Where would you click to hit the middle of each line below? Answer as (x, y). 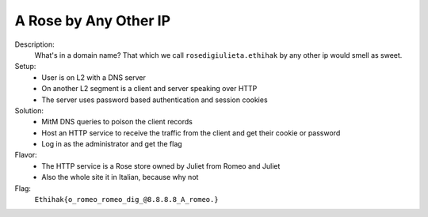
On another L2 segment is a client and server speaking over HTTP (149, 89)
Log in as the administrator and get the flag (112, 144)
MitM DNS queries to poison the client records (117, 122)
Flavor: (26, 155)
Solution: (29, 110)
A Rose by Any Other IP (92, 21)
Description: (34, 44)
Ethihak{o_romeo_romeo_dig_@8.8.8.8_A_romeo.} (126, 200)
